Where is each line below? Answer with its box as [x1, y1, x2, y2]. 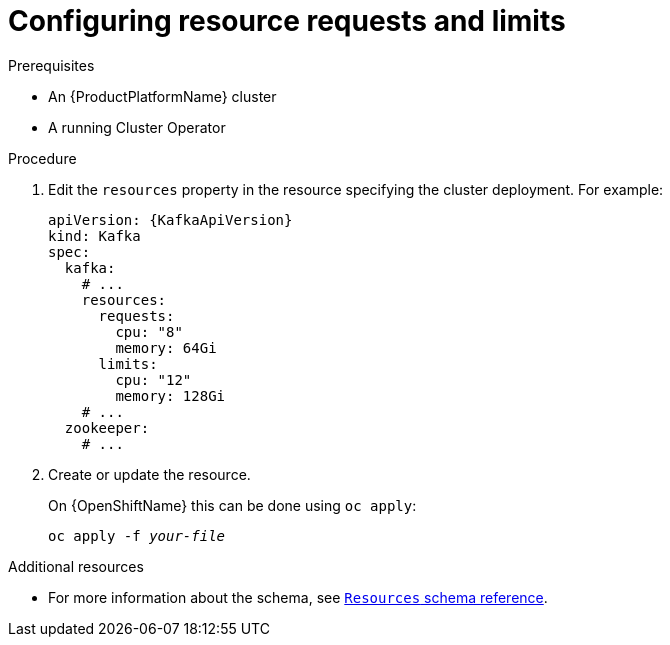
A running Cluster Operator [48, 118, 226, 136]
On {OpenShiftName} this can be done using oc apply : [48, 496, 417, 514]
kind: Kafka [48, 227, 141, 244]
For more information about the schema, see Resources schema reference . [48, 588, 548, 606]
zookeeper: [64, 419, 150, 436]
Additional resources [8, 557, 144, 575]
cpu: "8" [115, 323, 183, 340]
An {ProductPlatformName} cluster [48, 87, 277, 105]
